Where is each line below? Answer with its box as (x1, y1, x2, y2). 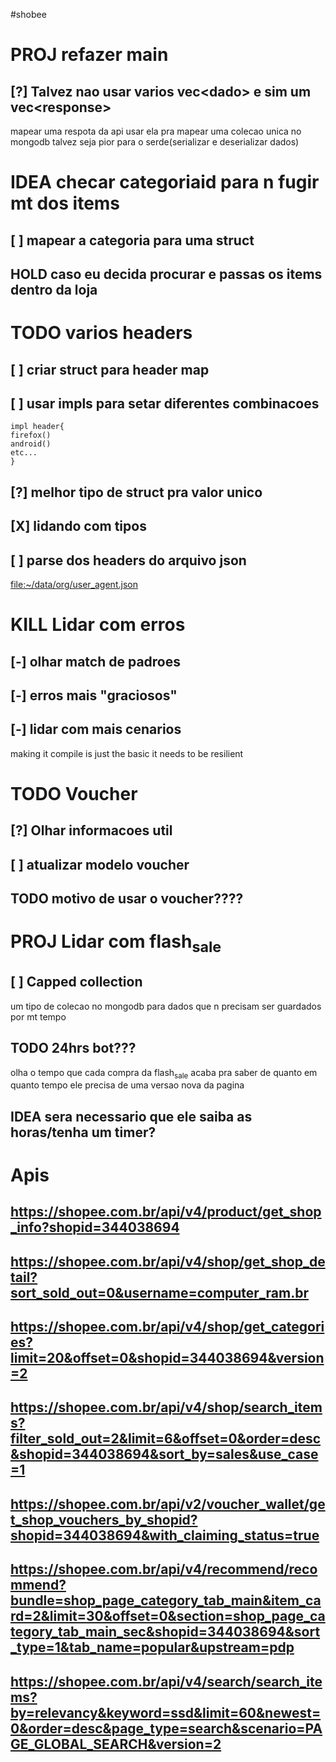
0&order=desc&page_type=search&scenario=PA (10, 1720, 323, 1737)
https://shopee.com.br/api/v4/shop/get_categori (10, 1319, 325, 1336)
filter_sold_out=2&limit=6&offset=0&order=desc (10, 1430, 322, 1448)
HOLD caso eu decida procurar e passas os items (10, 265, 323, 283)
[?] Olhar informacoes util (10, 822, 173, 839)
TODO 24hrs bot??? (10, 1040, 137, 1057)
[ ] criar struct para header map (10, 361, 210, 378)
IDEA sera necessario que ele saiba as (10, 1108, 253, 1125)
